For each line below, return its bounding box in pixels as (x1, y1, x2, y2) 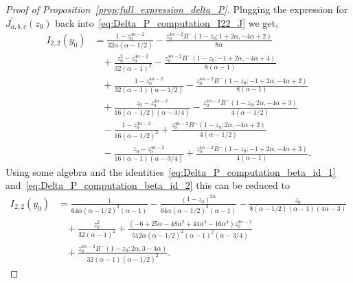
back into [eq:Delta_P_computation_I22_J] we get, (55, 15, 278, 30)
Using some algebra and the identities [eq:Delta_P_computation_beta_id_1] (5, 164, 336, 179)
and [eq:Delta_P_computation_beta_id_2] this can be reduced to (5, 178, 290, 192)
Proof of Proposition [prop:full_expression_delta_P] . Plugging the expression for (5, 2, 348, 16)
